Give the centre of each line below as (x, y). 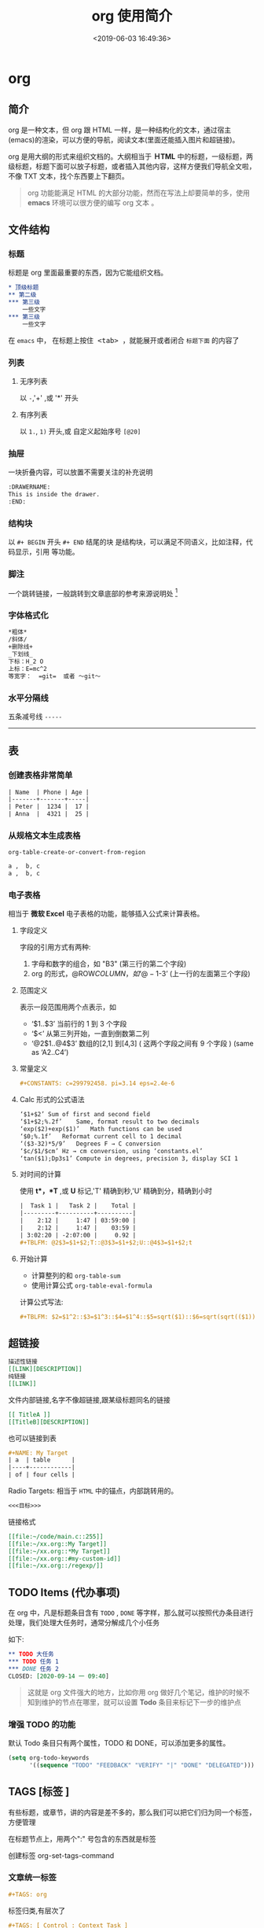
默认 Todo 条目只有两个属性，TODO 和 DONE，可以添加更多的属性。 (119, 1742)
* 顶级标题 (24, 288)
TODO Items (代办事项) (64, 1593)
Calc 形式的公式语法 (52, 1100)
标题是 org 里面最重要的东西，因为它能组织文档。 (88, 273)
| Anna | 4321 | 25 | (49, 814)
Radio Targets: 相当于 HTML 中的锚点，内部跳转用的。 (93, 1491)
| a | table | (42, 1460)
